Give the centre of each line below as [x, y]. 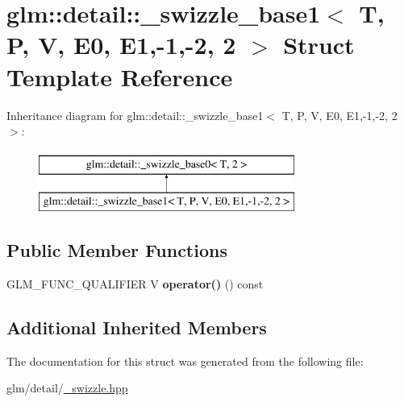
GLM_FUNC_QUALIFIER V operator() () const [135, 284]
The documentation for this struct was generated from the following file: [185, 361]
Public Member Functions [117, 250]
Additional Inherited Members [137, 327]
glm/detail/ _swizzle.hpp [67, 388]
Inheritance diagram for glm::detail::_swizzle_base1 [135, 115]
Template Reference [120, 76]
